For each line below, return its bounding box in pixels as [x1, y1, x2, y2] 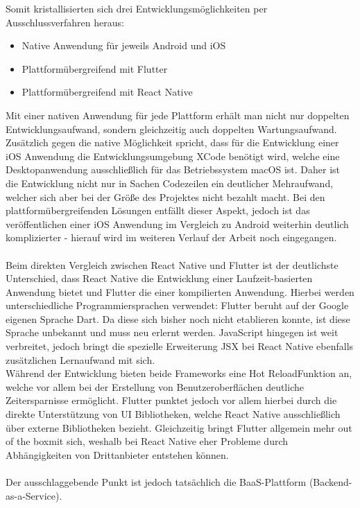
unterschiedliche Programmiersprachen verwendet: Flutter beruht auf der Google [6, 298, 349, 313]
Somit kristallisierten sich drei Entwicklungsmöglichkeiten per [6, 1, 268, 15]
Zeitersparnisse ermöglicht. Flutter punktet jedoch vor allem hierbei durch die [6, 393, 337, 408]
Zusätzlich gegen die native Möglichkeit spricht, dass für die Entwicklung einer [6, 135, 339, 150]
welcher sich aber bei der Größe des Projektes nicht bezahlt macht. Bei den [6, 189, 325, 204]
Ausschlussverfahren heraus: [6, 15, 124, 29]
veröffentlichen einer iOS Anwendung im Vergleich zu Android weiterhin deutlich [6, 216, 349, 231]
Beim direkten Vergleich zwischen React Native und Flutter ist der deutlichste [6, 257, 338, 272]
